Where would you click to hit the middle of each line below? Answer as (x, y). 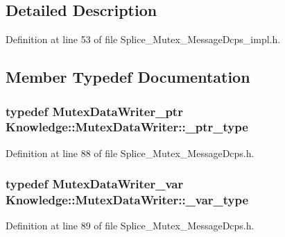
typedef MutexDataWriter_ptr (94, 111)
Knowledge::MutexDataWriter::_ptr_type (127, 127)
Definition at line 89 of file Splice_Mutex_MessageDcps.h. (130, 226)
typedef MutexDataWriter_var (95, 184)
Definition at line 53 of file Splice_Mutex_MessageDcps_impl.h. (143, 39)
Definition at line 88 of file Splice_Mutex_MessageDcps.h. (130, 153)
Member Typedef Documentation (128, 77)
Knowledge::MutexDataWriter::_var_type (127, 200)
